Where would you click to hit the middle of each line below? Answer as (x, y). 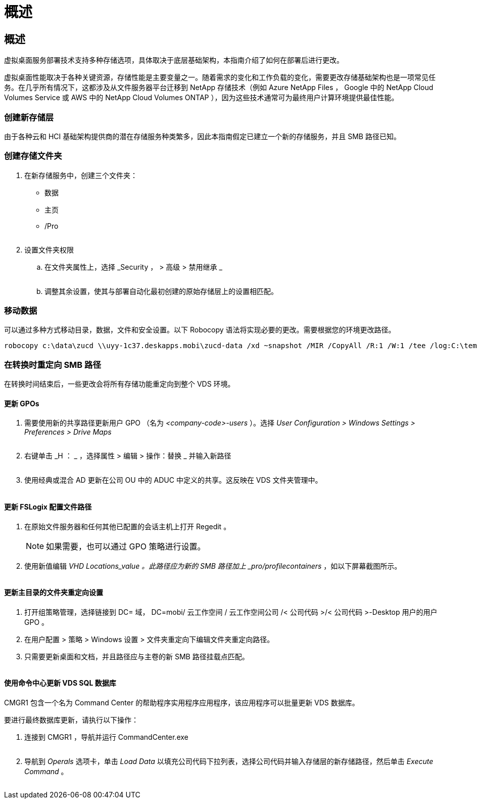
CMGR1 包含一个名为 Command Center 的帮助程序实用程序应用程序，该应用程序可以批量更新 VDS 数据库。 (182, 703)
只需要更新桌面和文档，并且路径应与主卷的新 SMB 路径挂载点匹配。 (137, 656)
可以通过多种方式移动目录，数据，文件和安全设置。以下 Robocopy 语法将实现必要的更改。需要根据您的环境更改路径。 (200, 330)
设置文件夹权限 (49, 249)
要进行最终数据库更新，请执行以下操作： (71, 720)
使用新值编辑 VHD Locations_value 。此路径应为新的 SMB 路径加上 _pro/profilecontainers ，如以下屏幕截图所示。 (213, 566)
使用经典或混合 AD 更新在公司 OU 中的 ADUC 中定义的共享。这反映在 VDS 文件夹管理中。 (173, 480)
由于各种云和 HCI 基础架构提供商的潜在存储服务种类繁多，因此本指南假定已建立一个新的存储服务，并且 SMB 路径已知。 (202, 136)
